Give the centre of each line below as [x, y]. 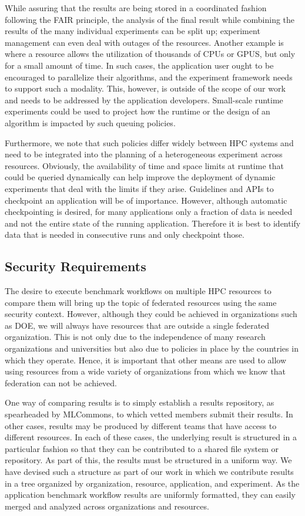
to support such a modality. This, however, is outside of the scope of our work [145, 88]
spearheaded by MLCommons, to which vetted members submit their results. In [149, 414]
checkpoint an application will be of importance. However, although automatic [146, 200]
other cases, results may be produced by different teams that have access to [141, 425]
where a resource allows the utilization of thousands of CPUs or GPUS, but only [150, 54]
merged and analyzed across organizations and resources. [107, 506]
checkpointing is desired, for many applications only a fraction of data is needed [149, 212]
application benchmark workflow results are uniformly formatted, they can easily [150, 495]
